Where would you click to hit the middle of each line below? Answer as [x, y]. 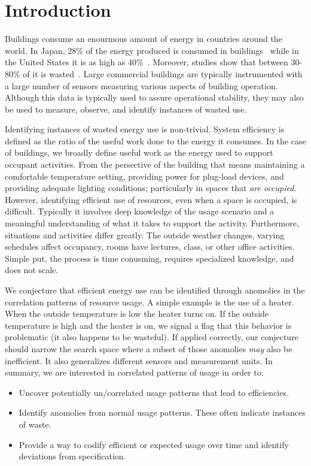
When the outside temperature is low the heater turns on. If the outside [137, 314]
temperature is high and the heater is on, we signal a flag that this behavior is [148, 325]
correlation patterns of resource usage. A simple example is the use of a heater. [150, 302]
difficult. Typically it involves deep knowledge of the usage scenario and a [140, 211]
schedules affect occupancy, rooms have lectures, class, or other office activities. [150, 246]
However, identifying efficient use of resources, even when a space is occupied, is [151, 199]
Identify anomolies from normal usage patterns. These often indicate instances [162, 412]
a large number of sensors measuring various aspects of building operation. [141, 85]
